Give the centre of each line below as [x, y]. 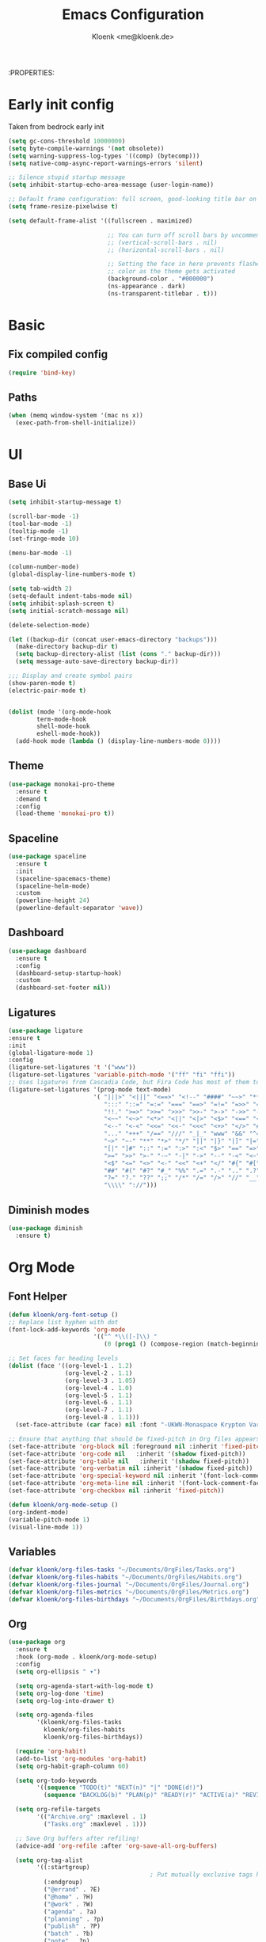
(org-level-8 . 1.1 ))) [102, 1418]
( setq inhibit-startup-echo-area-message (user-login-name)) [111, 185]
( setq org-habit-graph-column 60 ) [72, 1766]
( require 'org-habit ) [51, 1751]
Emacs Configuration [133, 15]
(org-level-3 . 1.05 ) [100, 1380]
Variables [32, 1551]
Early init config [61, 105]
